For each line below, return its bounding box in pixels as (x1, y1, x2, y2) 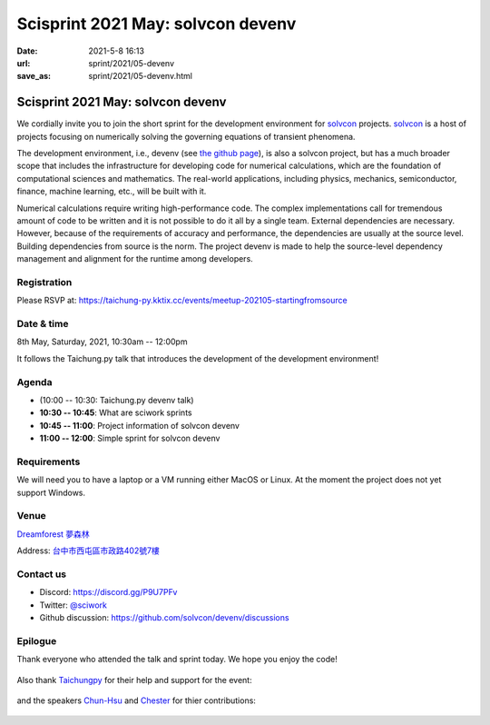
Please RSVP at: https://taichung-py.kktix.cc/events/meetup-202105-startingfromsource (16, 295, 348, 306)
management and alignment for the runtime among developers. (16, 253, 253, 264)
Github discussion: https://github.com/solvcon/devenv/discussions (39, 612, 289, 623)
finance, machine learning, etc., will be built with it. (16, 186, 207, 197)
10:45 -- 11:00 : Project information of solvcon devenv (39, 420, 240, 431)
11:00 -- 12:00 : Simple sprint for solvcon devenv (39, 432, 220, 444)
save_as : (16, 71, 52, 82)
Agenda (16, 375, 53, 388)
